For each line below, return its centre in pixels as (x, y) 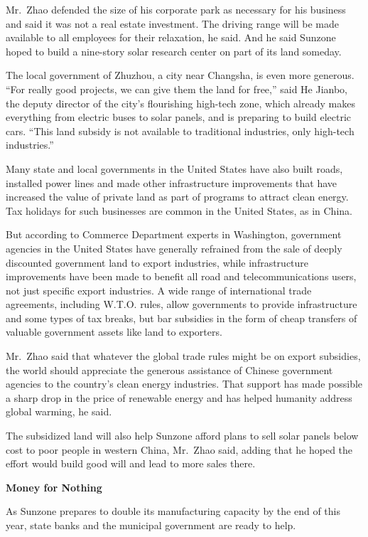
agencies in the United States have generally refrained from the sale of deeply (174, 248)
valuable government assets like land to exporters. (114, 332)
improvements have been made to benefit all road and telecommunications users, (181, 276)
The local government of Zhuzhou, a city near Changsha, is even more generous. (180, 75)
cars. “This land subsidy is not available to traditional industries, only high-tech (180, 131)
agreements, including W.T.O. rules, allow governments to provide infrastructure (182, 304)
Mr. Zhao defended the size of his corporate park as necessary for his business (176, 9)
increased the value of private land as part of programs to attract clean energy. (177, 197)
